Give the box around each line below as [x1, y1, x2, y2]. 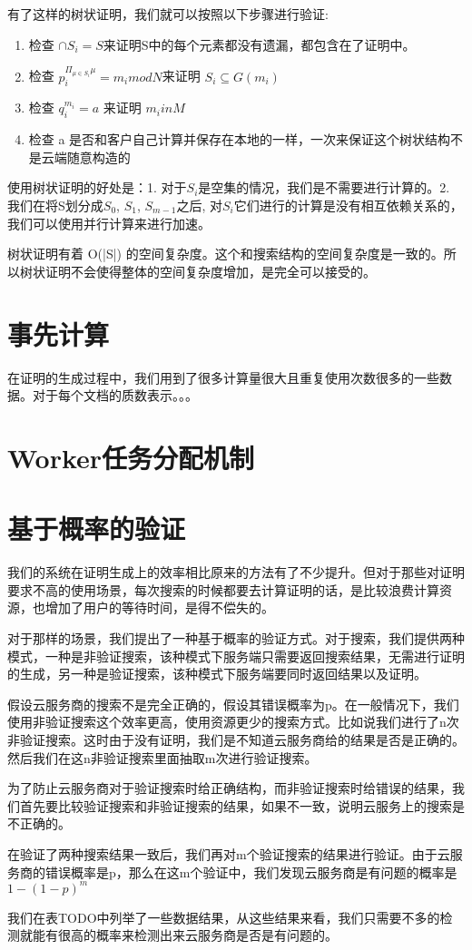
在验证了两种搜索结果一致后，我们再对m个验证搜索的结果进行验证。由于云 [7, 844, 450, 863]
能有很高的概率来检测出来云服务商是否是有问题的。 [32, 926, 338, 945]
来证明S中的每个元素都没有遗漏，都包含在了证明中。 [103, 34, 416, 54]
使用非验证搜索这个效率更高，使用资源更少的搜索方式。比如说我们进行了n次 [7, 712, 459, 731]
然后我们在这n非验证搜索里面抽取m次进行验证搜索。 [7, 748, 318, 767]
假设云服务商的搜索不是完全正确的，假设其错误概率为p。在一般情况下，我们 [7, 694, 459, 713]
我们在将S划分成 [7, 196, 103, 214]
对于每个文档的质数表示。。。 [32, 386, 198, 405]
